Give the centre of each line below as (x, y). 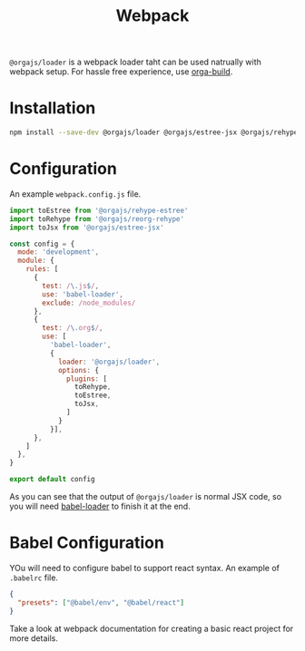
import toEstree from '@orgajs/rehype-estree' (99, 210)
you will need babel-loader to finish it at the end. (100, 506)
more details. (34, 638)
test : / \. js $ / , (71, 286)
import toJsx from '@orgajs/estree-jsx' (87, 228)
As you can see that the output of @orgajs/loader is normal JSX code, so (146, 497)
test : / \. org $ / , (73, 328)
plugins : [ (87, 379)
